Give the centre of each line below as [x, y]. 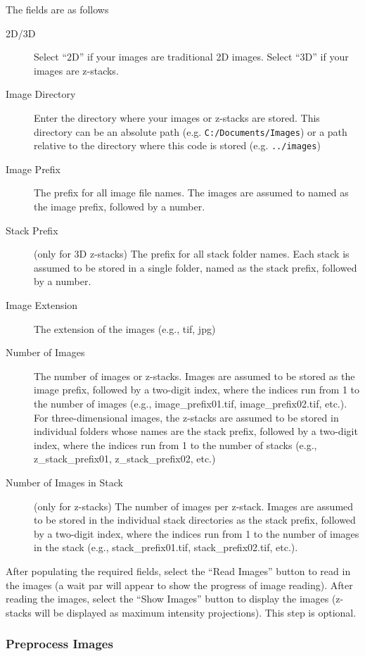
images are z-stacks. [76, 70]
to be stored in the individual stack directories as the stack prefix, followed [195, 520]
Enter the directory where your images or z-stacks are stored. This [177, 117]
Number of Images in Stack [64, 482]
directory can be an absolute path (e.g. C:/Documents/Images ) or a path [191, 131]
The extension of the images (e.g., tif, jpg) [125, 328]
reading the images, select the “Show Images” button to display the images [167, 599]
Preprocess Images [59, 644]
